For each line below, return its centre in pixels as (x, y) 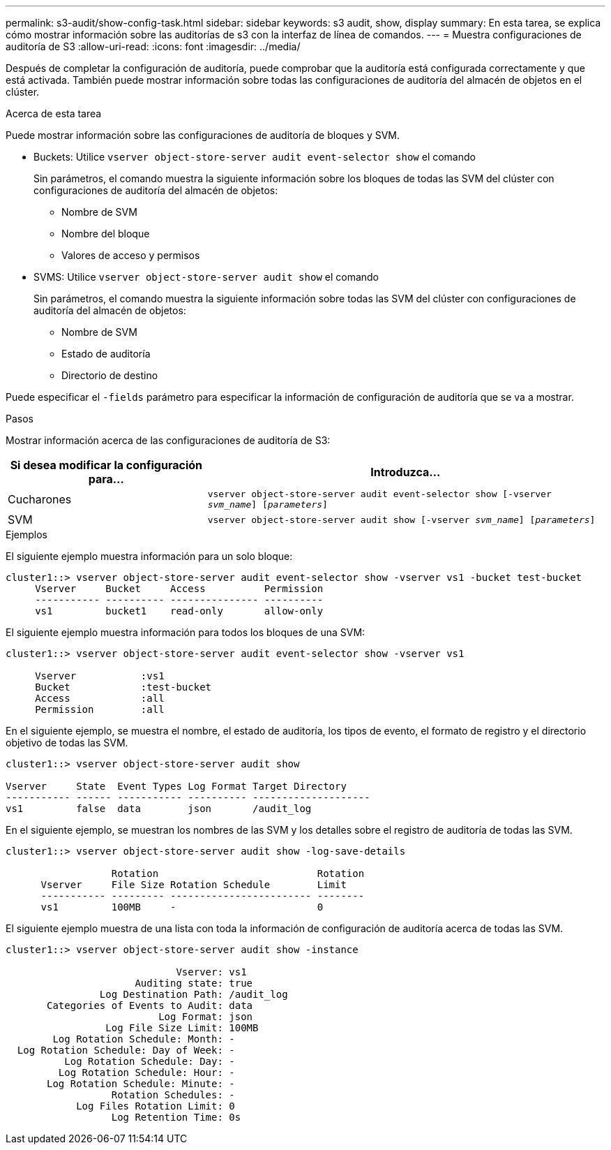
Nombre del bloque (106, 234)
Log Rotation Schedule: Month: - (144, 1039)
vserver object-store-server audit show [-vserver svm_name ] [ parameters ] (401, 519)
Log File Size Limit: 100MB (182, 1028)
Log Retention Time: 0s (176, 1117)
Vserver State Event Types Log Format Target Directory (176, 786)
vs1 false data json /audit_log (159, 809)
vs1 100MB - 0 (182, 907)
